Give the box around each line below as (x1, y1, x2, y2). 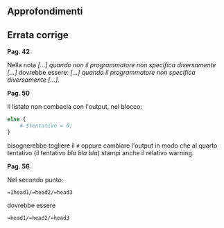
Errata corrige (7, 29, 69, 41)
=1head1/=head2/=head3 (7, 188, 73, 196)
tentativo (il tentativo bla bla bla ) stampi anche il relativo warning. (7, 148, 194, 157)
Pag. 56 (7, 162, 30, 170)
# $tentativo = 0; (19, 123, 73, 130)
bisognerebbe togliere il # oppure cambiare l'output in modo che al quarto (7, 141, 218, 150)
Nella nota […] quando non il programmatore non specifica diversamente (7, 61, 216, 69)
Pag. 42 (7, 48, 30, 56)
